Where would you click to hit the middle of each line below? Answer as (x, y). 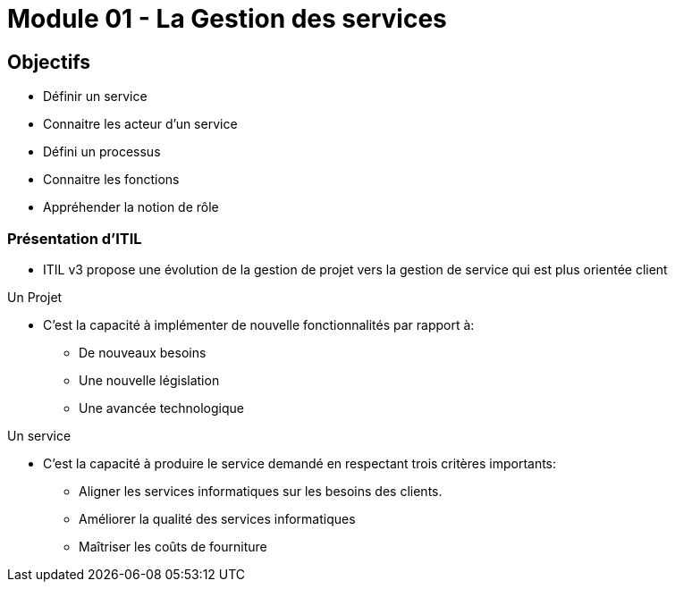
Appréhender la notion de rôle (131, 207)
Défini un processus (102, 152)
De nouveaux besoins (143, 352)
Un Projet (35, 297)
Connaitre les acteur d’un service (140, 124)
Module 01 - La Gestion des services (227, 19)
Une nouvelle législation (149, 380)
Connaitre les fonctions (111, 180)
